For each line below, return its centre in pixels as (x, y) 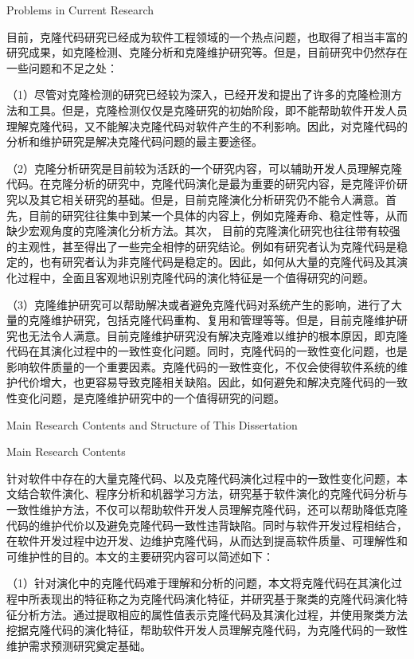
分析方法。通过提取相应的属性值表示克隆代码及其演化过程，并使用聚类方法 (212, 614)
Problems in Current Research (80, 10)
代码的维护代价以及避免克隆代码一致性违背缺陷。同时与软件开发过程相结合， (207, 525)
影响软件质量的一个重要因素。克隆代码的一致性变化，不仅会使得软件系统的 (201, 366)
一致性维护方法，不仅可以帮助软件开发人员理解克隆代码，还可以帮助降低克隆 (207, 510)
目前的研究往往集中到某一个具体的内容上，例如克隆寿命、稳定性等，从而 (218, 215)
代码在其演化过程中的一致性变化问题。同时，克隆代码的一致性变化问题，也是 (207, 351)
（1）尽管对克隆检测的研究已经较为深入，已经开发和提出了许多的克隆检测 (199, 94)
